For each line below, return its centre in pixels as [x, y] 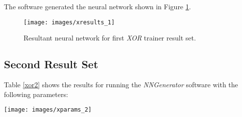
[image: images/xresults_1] [69, 22]
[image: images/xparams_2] [48, 110]
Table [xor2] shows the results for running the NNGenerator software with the [121, 85]
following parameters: [36, 94]
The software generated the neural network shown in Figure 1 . [97, 6]
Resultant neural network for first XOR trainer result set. [110, 38]
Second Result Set [51, 64]
